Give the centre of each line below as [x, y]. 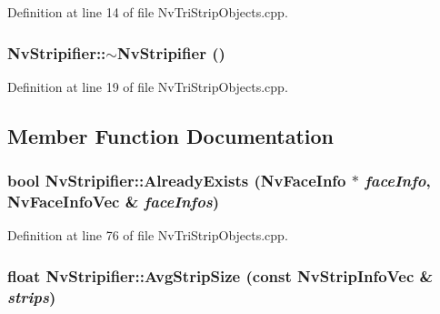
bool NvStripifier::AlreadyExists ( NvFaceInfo [177, 181]
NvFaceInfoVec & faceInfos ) [114, 202]
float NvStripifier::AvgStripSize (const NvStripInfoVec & [220, 275]
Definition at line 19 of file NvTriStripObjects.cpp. [148, 86]
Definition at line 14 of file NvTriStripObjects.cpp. [148, 12]
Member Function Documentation [171, 135]
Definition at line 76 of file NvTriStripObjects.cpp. [148, 235]
